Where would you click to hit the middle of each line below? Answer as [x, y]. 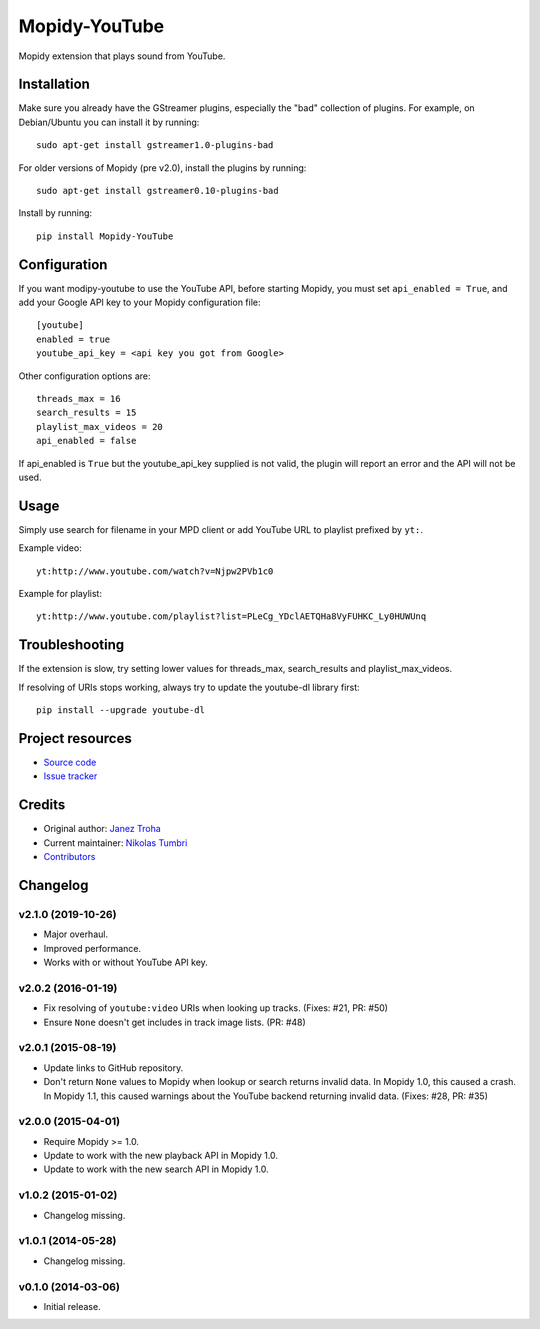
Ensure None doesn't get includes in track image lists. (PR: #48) [175, 1022]
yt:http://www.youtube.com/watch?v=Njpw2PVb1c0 [155, 571]
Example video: [50, 548]
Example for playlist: [60, 594]
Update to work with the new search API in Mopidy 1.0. [156, 1169]
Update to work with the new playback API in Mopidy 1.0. [161, 1156]
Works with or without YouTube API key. [126, 962]
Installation [54, 84]
